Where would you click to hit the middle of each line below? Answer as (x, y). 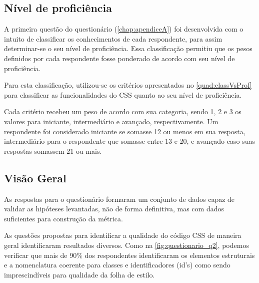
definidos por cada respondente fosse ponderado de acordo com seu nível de (119, 58)
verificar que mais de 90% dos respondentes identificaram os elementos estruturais (129, 255)
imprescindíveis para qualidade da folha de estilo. (79, 274)
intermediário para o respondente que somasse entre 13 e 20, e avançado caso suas (129, 141)
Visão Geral (35, 178)
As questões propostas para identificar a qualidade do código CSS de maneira (123, 235)
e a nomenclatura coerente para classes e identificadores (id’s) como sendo (117, 265)
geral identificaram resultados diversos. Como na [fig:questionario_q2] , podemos (126, 245)
